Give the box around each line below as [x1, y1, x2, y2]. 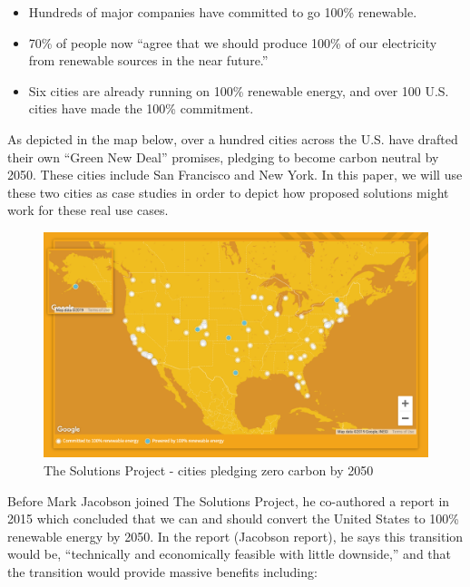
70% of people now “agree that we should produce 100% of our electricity [28, 33, 437, 52]
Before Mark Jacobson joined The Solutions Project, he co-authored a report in [7, 491, 450, 510]
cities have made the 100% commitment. [28, 99, 254, 118]
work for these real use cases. [7, 201, 169, 220]
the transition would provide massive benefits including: [7, 562, 318, 581]
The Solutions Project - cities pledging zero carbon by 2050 [44, 460, 374, 479]
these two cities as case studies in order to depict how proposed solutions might [7, 182, 449, 201]
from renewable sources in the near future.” [28, 51, 269, 70]
